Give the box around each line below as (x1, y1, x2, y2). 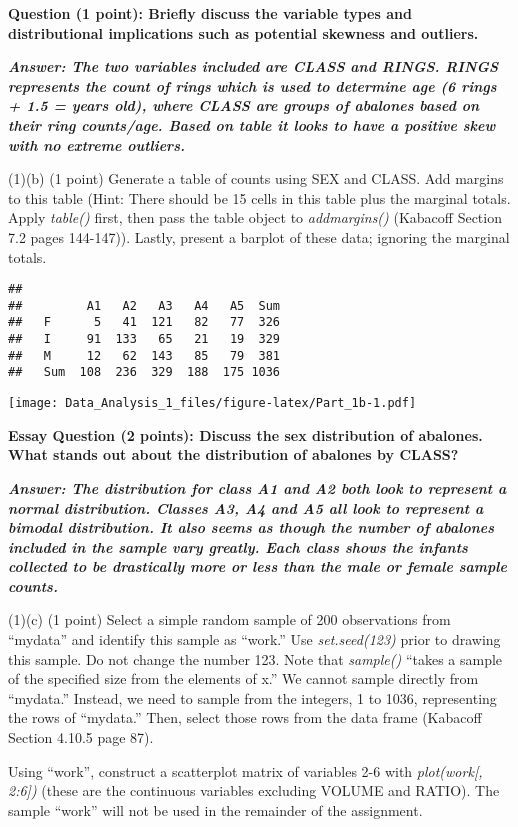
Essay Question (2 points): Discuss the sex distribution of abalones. (8, 424, 483, 445)
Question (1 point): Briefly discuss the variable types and (8, 3, 412, 23)
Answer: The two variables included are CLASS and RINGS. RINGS (8, 56, 499, 77)
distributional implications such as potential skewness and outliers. (8, 22, 479, 43)
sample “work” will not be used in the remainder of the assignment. (8, 799, 423, 820)
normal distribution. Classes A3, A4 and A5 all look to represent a (8, 497, 484, 518)
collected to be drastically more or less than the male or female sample (8, 556, 507, 577)
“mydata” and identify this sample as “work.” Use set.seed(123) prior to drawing (8, 629, 501, 650)
